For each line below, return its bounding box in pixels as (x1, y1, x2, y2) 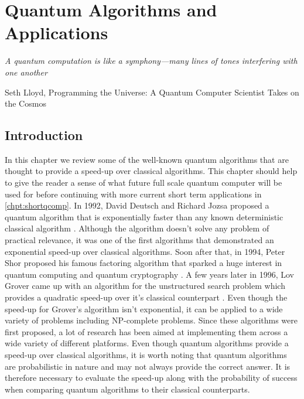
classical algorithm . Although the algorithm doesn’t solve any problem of (5, 222, 269, 234)
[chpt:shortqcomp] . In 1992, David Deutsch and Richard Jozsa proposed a (5, 199, 269, 212)
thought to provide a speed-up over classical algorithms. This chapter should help (5, 165, 298, 177)
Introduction (5, 126, 83, 144)
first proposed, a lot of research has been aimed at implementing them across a (5, 325, 288, 337)
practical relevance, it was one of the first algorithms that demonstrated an (5, 234, 274, 246)
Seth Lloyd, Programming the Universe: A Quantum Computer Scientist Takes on (5, 86, 299, 98)
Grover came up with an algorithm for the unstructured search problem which (5, 279, 285, 292)
